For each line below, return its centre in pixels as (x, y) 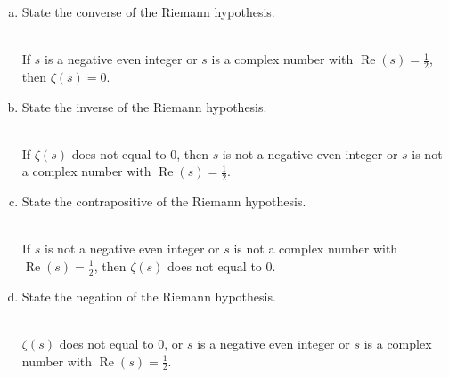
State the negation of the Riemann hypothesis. (149, 296)
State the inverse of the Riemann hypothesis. (144, 106)
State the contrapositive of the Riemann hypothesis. (164, 201)
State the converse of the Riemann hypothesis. (148, 12)
